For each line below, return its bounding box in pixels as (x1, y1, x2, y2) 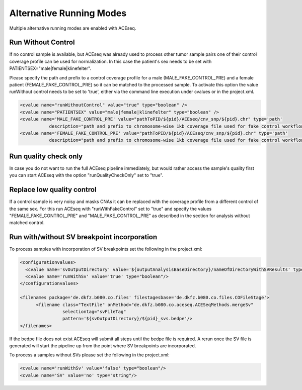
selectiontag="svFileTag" (62, 309, 126, 314)
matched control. (9, 220, 45, 226)
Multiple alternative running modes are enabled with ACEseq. (9, 25, 136, 31)
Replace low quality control (9, 185, 97, 194)
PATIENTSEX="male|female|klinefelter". (9, 65, 92, 71)
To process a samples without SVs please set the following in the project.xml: (9, 352, 170, 358)
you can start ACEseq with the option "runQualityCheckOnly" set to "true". (9, 172, 164, 178)
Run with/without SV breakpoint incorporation (9, 233, 158, 241)
